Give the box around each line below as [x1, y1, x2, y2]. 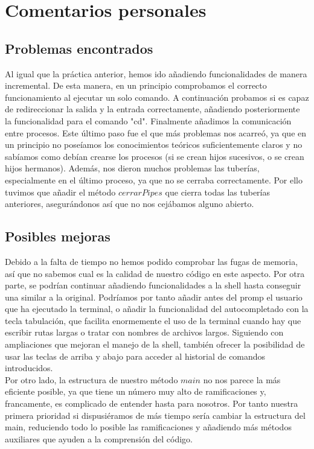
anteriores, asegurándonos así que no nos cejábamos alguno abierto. [5, 197, 254, 210]
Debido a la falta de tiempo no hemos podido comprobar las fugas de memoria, [5, 255, 298, 267]
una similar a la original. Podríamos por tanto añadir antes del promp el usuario [5, 290, 303, 303]
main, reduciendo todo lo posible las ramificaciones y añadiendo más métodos [5, 421, 292, 433]
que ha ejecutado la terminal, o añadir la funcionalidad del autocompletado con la [5, 302, 309, 315]
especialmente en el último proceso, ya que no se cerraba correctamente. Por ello [5, 173, 303, 186]
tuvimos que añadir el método [5, 185, 116, 198]
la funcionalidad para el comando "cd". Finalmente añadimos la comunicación [5, 114, 292, 127]
